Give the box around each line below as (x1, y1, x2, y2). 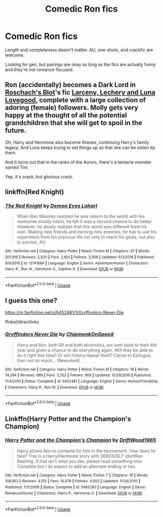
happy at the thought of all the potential (5, 111, 127, 120)
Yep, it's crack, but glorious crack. (5, 174, 74, 180)
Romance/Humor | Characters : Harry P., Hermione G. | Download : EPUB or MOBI (5, 491, 142, 496)
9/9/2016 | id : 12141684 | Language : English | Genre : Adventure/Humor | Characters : (5, 260, 149, 266)
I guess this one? (5, 296, 57, 305)
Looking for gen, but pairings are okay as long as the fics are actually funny (5, 61, 156, 67)
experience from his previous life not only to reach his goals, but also (16, 234, 155, 240)
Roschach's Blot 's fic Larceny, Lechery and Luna (5, 89, 156, 97)
